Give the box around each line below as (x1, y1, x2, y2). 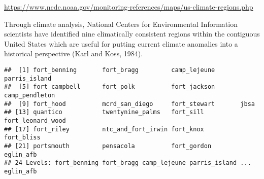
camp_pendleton (4, 91, 55, 99)
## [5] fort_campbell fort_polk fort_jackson (4, 83, 215, 91)
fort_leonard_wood (4, 117, 66, 124)
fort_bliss (4, 134, 41, 141)
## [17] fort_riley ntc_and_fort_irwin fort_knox (4, 125, 204, 133)
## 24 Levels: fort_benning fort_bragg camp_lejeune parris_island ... (4, 159, 251, 167)
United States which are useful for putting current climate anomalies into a (4, 38, 238, 49)
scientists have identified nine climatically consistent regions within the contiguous (4, 28, 260, 39)
